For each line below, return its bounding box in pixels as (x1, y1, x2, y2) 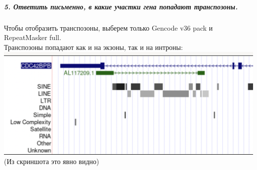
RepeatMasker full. (4, 32, 61, 42)
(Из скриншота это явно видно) (4, 156, 99, 167)
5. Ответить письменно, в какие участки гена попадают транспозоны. (4, 1, 238, 11)
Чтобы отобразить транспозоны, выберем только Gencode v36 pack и (4, 22, 213, 33)
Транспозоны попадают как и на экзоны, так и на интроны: (4, 42, 183, 52)
